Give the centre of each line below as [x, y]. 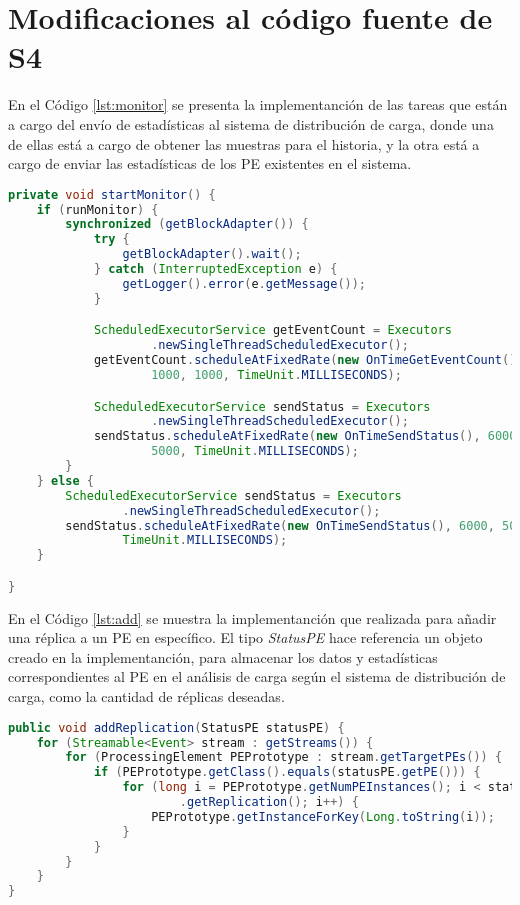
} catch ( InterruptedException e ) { [215, 269]
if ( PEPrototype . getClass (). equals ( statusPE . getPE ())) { [287, 772]
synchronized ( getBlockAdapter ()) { [187, 224]
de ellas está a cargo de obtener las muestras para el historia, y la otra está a [244, 143]
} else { [65, 480]
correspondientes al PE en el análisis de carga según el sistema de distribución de [257, 676]
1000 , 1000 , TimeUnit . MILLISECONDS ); [276, 374]
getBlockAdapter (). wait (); [212, 254]
